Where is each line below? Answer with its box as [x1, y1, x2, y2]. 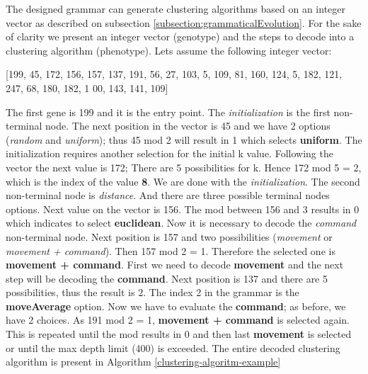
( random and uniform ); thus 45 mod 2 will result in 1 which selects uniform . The [6, 132, 362, 147]
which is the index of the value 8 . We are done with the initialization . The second [6, 174, 360, 188]
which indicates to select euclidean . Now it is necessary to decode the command [6, 215, 357, 230]
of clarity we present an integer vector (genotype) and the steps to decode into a [6, 29, 355, 44]
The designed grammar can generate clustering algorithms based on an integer [6, 1, 346, 16]
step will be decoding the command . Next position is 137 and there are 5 [6, 271, 328, 285]
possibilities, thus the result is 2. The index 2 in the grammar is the [6, 285, 299, 300]
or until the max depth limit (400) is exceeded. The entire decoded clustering [6, 340, 340, 355]
